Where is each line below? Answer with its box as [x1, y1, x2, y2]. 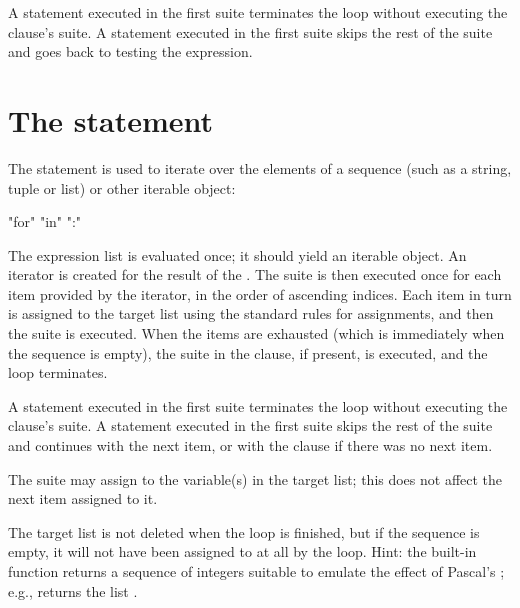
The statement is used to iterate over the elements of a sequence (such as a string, [8, 157, 512, 178]
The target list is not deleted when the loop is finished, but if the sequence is [8, 521, 480, 542]
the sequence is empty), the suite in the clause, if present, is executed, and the [8, 342, 488, 363]
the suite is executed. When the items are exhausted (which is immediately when [8, 323, 505, 344]
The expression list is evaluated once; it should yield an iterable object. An [8, 244, 467, 265]
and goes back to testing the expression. [8, 41, 253, 62]
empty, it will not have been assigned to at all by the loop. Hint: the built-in [8, 541, 477, 562]
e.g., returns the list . [8, 580, 138, 601]
